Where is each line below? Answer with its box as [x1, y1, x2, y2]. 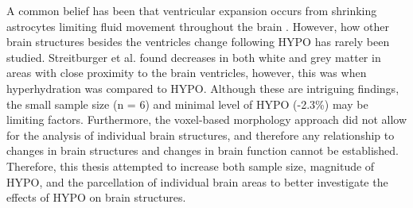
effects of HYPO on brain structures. [6, 189, 186, 206]
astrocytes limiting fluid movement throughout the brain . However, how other [6, 17, 390, 34]
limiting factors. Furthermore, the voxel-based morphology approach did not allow [6, 111, 407, 128]
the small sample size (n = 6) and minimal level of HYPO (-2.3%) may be [6, 95, 368, 112]
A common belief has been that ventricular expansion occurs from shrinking [6, 2, 377, 18]
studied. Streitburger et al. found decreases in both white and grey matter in [6, 48, 381, 65]
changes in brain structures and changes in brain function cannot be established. [6, 142, 399, 159]
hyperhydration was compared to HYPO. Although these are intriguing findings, [6, 79, 399, 96]
